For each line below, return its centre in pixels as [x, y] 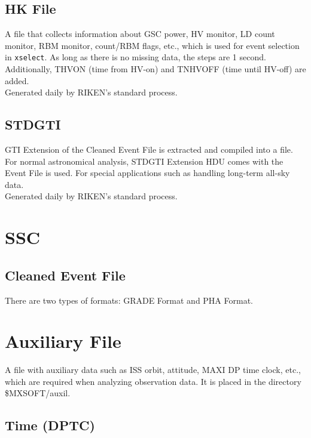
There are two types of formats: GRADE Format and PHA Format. [129, 300]
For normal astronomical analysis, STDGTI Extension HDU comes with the [144, 161]
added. [17, 80]
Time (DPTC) [50, 425]
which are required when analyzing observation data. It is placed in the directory [153, 381]
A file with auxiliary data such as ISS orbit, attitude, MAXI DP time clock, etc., [153, 370]
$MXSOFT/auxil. [38, 393]
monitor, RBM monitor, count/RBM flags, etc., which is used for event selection [152, 45]
